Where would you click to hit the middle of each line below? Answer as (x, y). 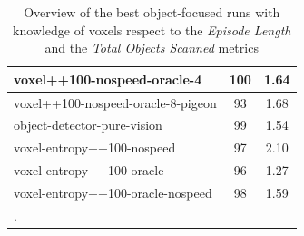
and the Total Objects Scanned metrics (152, 48)
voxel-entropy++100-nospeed (95, 147)
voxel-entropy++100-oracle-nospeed (113, 192)
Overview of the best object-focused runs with (152, 12)
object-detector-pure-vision (88, 125)
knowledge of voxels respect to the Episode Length (152, 29)
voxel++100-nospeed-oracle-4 (108, 79)
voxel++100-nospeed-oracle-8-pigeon (115, 102)
